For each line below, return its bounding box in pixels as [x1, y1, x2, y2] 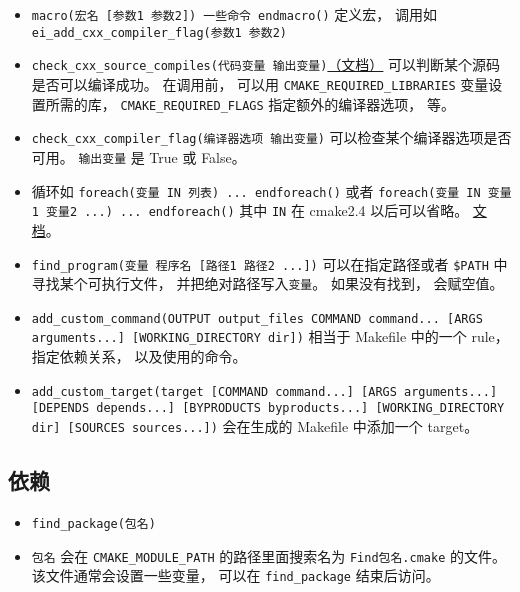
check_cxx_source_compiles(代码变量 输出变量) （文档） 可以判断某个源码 [31, 54, 501, 75]
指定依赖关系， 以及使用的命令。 [31, 346, 247, 367]
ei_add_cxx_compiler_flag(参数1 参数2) [31, 25, 287, 40]
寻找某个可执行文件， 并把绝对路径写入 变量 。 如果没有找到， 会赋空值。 [31, 273, 504, 294]
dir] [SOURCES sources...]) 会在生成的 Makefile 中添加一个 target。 [31, 416, 479, 437]
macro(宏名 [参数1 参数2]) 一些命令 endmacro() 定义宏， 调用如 [31, 4, 438, 24]
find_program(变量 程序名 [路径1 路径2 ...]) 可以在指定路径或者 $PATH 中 [31, 253, 508, 274]
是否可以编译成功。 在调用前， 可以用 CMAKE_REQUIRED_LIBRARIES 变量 [31, 73, 489, 94]
